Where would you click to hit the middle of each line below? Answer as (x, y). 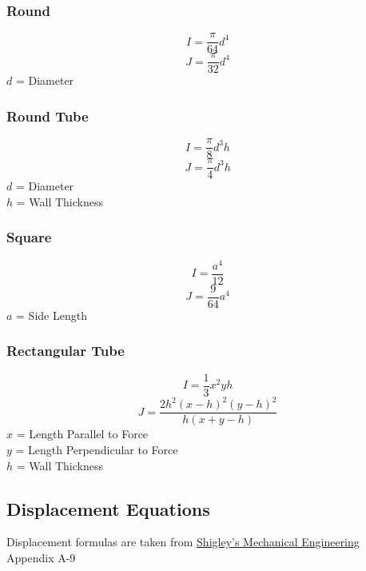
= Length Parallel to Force (82, 434)
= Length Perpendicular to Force (97, 449)
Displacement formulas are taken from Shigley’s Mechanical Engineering (183, 542)
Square (29, 237)
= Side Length (52, 315)
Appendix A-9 (41, 557)
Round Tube (48, 116)
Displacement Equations (108, 508)
